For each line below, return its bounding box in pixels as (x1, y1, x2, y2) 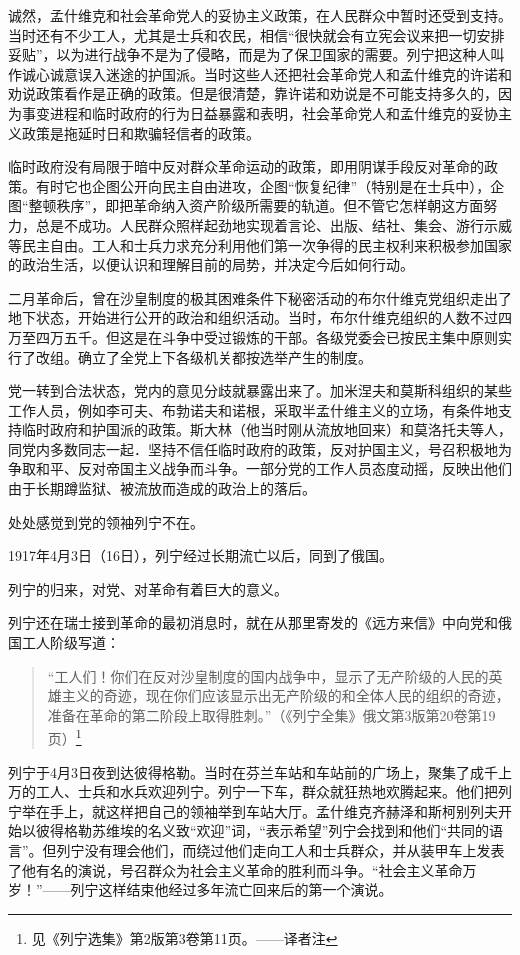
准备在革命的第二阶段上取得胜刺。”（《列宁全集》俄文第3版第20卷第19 (47, 704, 496, 725)
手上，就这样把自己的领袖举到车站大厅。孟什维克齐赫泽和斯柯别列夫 (49, 800, 498, 821)
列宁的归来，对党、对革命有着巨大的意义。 (8, 578, 288, 599)
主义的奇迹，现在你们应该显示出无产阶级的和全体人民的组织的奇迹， (61, 685, 510, 706)
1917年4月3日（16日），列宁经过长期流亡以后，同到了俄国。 (8, 545, 393, 566)
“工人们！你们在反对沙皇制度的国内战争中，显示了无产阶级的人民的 (47, 665, 489, 686)
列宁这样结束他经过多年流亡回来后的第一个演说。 (70, 879, 393, 900)
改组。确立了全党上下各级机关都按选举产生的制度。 (35, 346, 372, 367)
